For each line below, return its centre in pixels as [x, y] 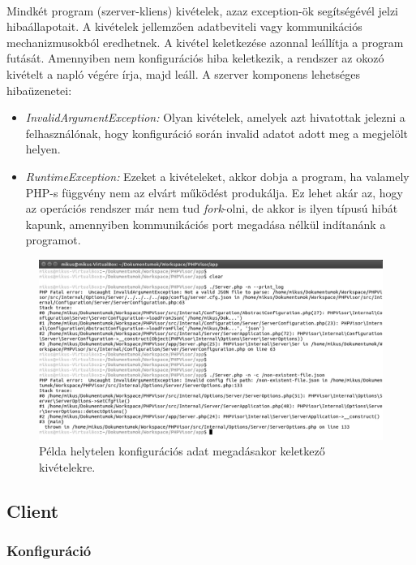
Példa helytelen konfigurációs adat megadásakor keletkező [182, 451]
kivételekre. [67, 467]
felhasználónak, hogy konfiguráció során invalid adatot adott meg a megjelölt [217, 133]
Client [33, 511]
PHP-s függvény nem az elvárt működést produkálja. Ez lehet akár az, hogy [214, 192]
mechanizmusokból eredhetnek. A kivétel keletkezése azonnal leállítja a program [205, 42]
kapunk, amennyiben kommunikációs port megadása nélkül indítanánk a [206, 224]
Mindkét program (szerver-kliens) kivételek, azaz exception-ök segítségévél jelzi [203, 10]
